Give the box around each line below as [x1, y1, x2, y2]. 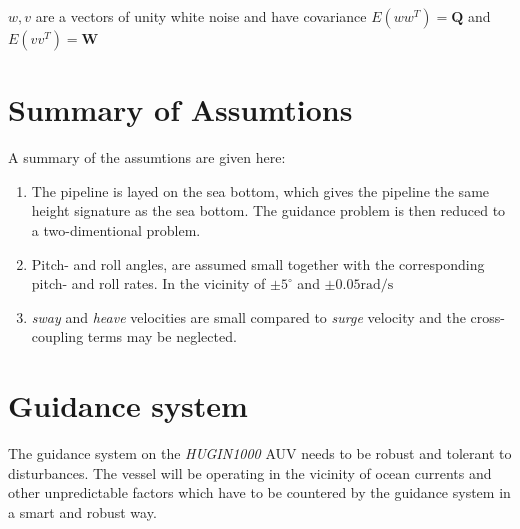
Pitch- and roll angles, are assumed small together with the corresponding [31, 253, 485, 274]
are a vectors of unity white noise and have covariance [35, 6, 367, 26]
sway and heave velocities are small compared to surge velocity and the [31, 306, 466, 327]
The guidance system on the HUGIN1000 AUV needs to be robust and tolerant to [8, 443, 512, 463]
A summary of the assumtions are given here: [8, 147, 286, 168]
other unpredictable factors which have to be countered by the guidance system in [8, 482, 511, 503]
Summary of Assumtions [8, 89, 353, 130]
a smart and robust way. [8, 501, 157, 522]
